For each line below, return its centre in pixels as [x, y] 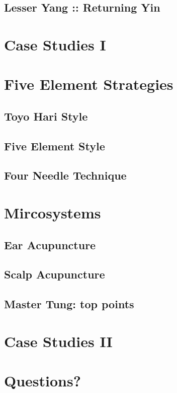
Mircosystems [53, 213]
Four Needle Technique [65, 175]
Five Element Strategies [89, 84]
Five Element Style [55, 146]
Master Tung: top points [69, 304]
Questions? [42, 381]
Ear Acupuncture [50, 244]
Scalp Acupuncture [55, 274]
